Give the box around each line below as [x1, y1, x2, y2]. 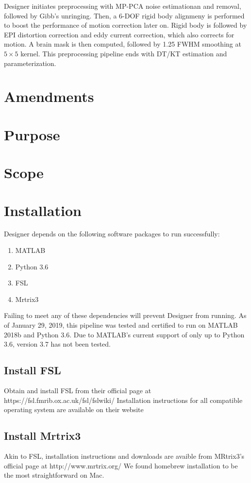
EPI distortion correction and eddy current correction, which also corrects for [4, 29, 234, 39]
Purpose [4, 124, 60, 144]
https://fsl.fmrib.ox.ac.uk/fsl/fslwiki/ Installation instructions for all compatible [4, 395, 243, 405]
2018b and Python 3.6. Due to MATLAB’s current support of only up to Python [4, 329, 245, 339]
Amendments [4, 86, 94, 106]
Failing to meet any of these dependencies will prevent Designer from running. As [4, 310, 247, 320]
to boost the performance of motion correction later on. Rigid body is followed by [4, 20, 247, 30]
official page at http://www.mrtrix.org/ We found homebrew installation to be [4, 460, 238, 470]
